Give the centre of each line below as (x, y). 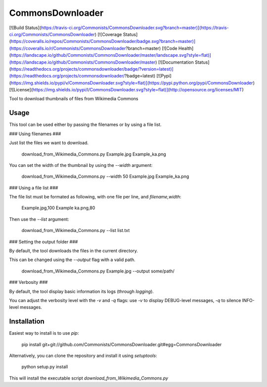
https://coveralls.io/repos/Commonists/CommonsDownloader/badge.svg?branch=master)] (103, 41)
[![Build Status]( (25, 28)
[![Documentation (176, 62)
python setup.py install (45, 367)
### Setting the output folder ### (44, 241)
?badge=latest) (140, 76)
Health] (186, 48)
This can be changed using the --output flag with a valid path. (72, 260)
